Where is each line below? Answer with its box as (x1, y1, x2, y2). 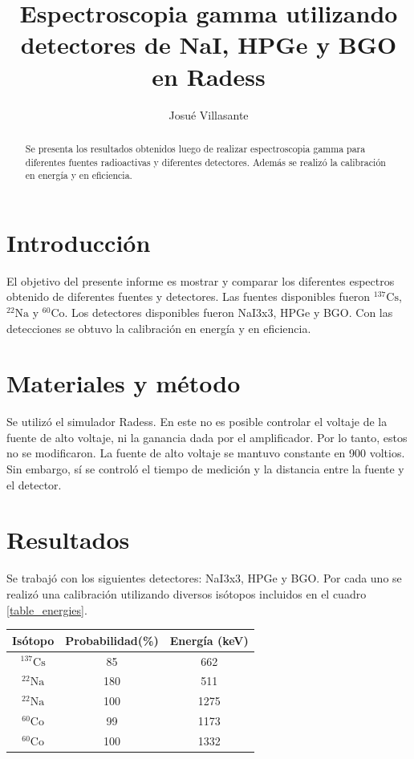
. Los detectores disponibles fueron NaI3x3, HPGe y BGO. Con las (64, 303, 393, 320)
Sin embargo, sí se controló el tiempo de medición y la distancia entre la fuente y (6, 461, 404, 477)
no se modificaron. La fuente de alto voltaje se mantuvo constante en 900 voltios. (6, 444, 405, 461)
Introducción (6, 225, 151, 258)
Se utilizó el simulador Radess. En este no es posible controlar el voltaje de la (6, 413, 388, 430)
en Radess (152, 59, 266, 92)
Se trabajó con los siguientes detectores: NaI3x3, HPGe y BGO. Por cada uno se (6, 570, 402, 586)
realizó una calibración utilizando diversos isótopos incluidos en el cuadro (6, 585, 367, 602)
